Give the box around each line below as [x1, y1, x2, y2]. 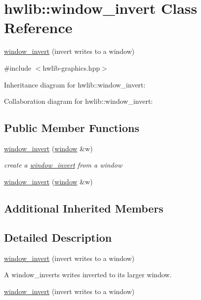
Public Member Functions [4, 120, 139, 135]
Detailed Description [4, 229, 112, 245]
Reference [4, 17, 73, 38]
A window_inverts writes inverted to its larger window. [4, 269, 172, 280]
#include [4, 62, 32, 73]
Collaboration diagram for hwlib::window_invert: [4, 96, 153, 106]
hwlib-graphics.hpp [42, 62, 100, 73]
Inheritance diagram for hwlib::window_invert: [4, 79, 146, 89]
